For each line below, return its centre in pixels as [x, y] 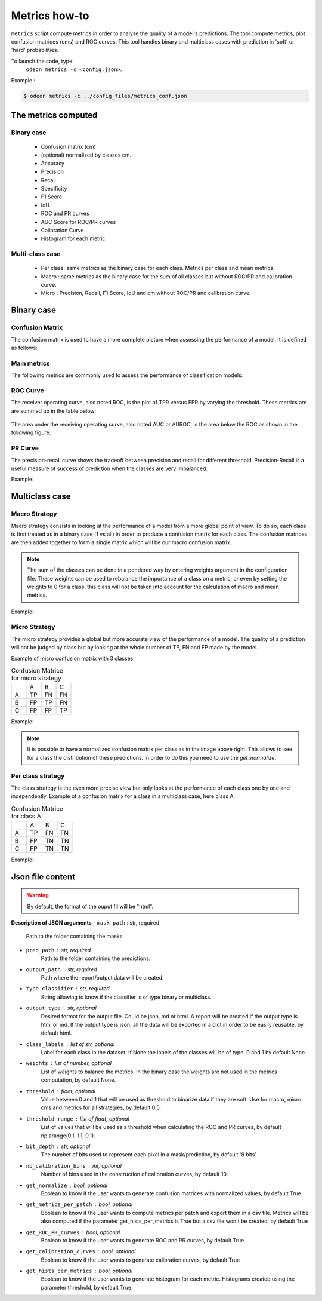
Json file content [43, 877]
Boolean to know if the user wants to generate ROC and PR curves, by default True [143, 1240]
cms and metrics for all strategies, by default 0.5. [101, 1107]
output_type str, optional [61, 1008]
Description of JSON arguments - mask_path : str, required [85, 923]
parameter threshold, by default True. [87, 1287]
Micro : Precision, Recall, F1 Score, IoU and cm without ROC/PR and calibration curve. [146, 293]
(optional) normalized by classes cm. [86, 155]
